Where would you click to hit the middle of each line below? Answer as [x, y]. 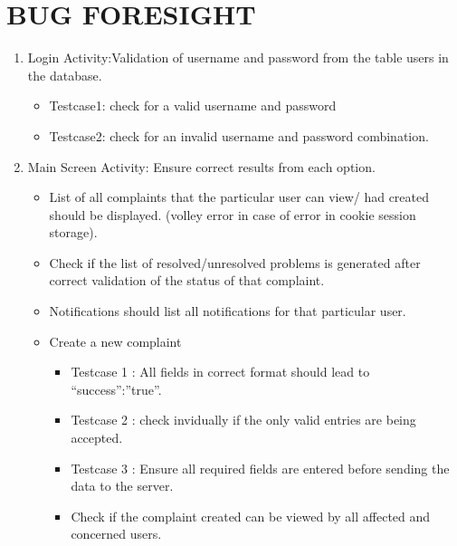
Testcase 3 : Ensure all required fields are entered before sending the [260, 468]
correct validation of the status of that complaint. [187, 280]
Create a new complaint [115, 341]
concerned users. [116, 534]
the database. [65, 75]
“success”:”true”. [116, 389]
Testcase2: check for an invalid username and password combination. [239, 135]
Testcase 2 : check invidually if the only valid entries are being [243, 420]
